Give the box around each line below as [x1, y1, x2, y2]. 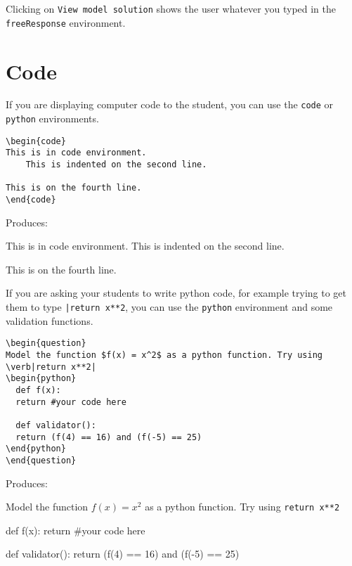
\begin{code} [6, 136, 66, 146]
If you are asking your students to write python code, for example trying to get [6, 285, 346, 300]
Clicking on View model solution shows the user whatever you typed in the [6, 1, 337, 15]
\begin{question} [6, 338, 86, 349]
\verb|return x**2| [6, 361, 96, 372]
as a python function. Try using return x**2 [145, 499, 340, 514]
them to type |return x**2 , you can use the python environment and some [6, 300, 333, 314]
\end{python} [6, 444, 66, 454]
